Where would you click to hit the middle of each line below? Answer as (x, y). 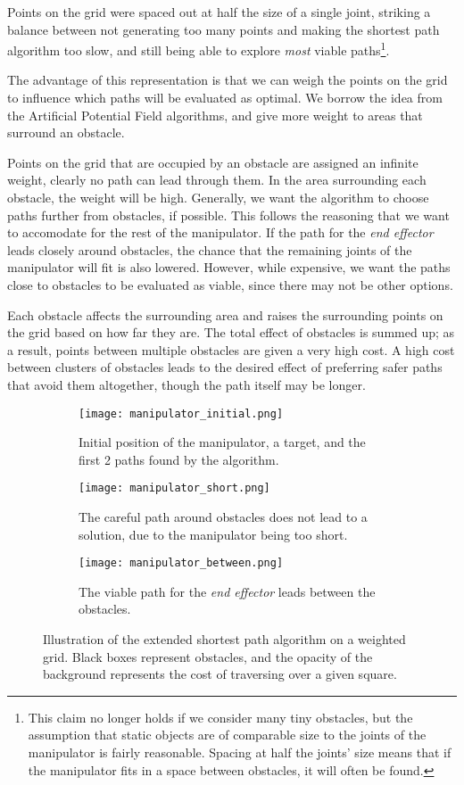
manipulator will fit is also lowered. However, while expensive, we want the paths (229, 267)
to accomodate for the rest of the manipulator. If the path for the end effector (220, 232)
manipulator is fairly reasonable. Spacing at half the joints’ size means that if (240, 752)
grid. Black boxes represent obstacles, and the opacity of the (208, 656)
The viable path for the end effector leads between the (227, 591)
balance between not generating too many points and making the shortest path (224, 29)
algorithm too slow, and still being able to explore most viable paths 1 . (199, 49)
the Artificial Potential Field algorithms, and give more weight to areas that (215, 115)
